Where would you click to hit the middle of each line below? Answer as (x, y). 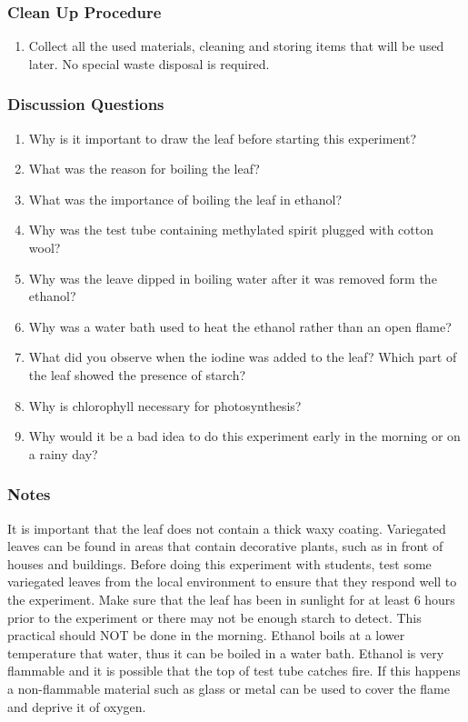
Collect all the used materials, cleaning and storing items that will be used (236, 46)
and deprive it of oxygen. (77, 706)
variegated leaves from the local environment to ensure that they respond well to (232, 582)
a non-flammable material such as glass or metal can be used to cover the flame (229, 688)
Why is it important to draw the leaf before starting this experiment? (223, 138)
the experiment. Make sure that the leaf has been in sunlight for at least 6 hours (231, 599)
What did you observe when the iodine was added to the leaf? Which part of (243, 357)
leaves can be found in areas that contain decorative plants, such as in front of (225, 546)
